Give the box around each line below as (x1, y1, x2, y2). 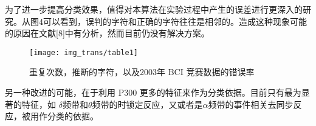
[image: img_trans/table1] (29, 48, 138, 57)
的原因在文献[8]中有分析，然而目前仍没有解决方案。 (5, 27, 210, 39)
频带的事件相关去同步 (208, 98, 294, 110)
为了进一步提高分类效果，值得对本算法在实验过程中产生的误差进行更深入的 (5, 3, 303, 15)
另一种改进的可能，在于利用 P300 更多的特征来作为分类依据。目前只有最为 (5, 86, 301, 99)
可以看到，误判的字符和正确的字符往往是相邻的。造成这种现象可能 (43, 15, 307, 27)
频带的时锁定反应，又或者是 (92, 98, 203, 110)
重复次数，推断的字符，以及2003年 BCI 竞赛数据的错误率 (29, 65, 255, 78)
